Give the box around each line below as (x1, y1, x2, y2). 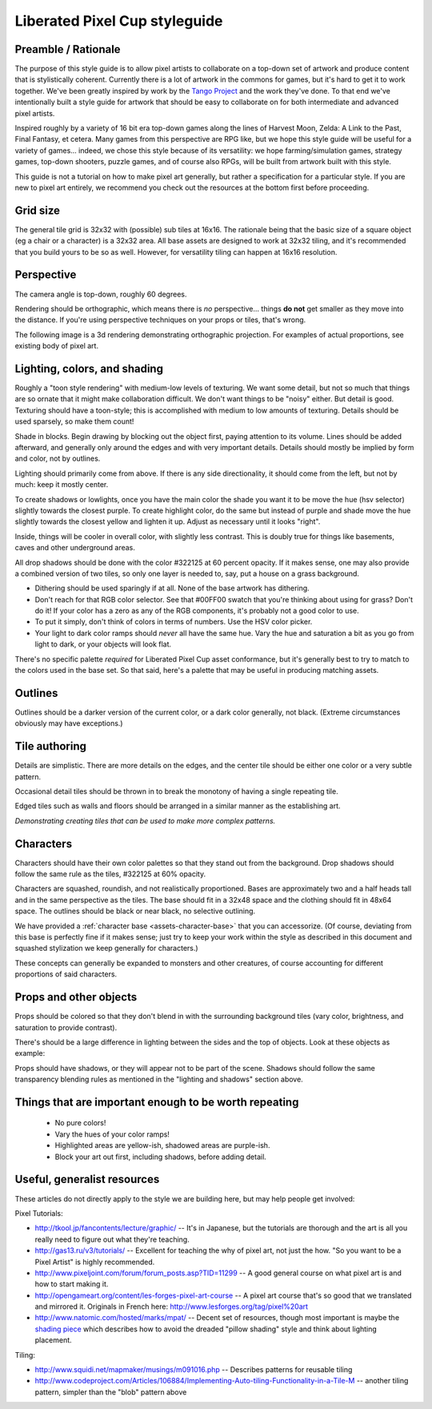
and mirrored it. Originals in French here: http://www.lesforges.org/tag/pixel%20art (34, 1302, 308, 1311)
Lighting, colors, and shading (14, 361, 164, 376)
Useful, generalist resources (14, 1173, 160, 1186)
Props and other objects (14, 990, 138, 1004)
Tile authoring (14, 739, 87, 753)
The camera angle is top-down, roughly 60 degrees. (14, 289, 187, 299)
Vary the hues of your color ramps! (54, 1129, 170, 1139)
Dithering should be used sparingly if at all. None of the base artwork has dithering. (34, 583, 310, 593)
